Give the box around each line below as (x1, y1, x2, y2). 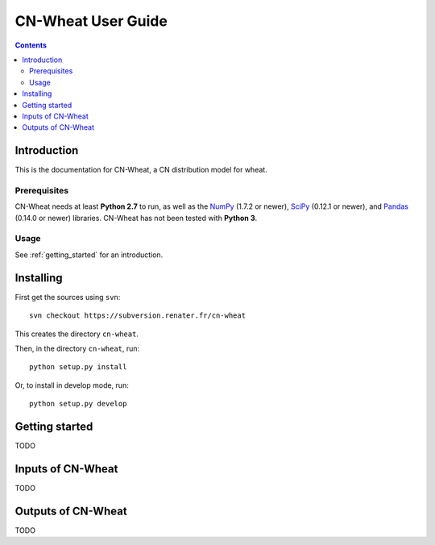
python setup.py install (29, 363, 127, 372)
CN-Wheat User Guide (14, 12, 168, 30)
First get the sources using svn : (14, 292, 121, 302)
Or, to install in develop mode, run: (14, 380, 129, 390)
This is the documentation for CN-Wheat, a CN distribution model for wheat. (14, 165, 267, 175)
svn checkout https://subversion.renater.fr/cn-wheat (29, 311, 246, 320)
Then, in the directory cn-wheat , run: (14, 343, 140, 353)
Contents (14, 40, 48, 50)
